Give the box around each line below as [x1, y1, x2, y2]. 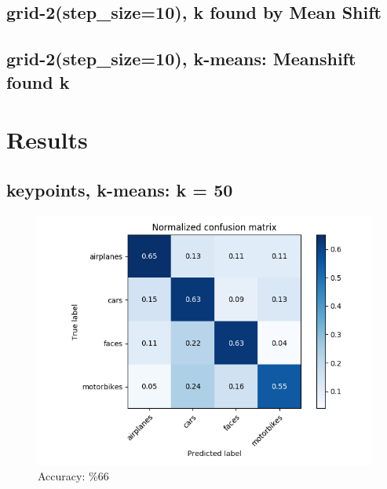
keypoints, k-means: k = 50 [6, 177, 233, 201]
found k [6, 69, 70, 94]
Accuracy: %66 [38, 468, 109, 484]
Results [6, 123, 88, 156]
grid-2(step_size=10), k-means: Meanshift [6, 46, 356, 71]
